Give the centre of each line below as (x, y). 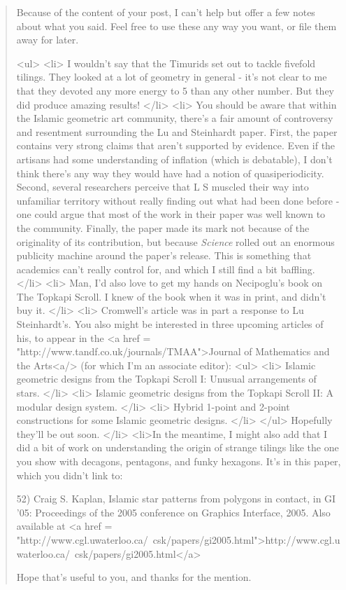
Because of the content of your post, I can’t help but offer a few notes (166, 12)
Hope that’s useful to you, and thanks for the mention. (134, 577)
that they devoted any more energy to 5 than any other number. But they (175, 90)
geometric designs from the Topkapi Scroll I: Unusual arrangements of (166, 379)
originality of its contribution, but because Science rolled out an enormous (175, 241)
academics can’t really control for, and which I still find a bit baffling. (166, 269)
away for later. (48, 40)
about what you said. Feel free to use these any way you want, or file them (176, 26)
